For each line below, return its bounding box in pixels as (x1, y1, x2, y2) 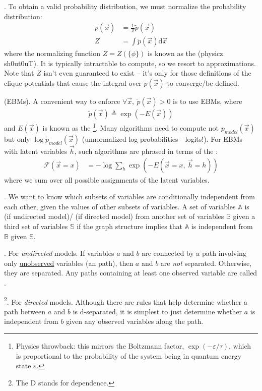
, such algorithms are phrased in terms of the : (74, 145, 218, 156)
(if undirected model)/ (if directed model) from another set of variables (4, 211, 224, 221)
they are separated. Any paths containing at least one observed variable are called (4, 267, 257, 278)
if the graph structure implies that (77, 220, 183, 231)
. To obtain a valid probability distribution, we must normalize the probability (4, 1, 246, 11)
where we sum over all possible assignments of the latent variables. (4, 174, 210, 185)
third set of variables (4, 220, 68, 231)
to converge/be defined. (167, 78, 239, 88)
